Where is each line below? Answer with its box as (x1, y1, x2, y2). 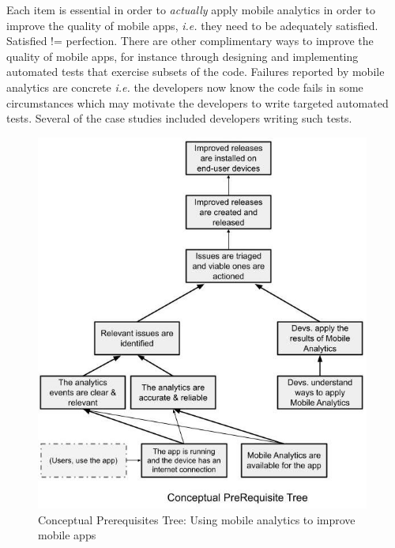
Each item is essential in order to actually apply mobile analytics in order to (6, 2, 376, 17)
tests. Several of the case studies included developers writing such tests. (6, 110, 352, 127)
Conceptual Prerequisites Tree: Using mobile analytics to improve (38, 511, 355, 527)
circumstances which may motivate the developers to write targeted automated (6, 94, 389, 111)
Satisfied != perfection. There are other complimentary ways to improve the (6, 32, 374, 49)
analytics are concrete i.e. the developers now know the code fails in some (6, 78, 363, 95)
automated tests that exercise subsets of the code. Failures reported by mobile (6, 63, 385, 80)
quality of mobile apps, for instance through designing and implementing (6, 47, 359, 64)
